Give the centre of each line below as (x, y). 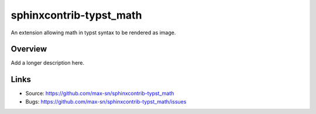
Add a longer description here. (48, 63)
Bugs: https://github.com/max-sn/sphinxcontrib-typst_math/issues (106, 101)
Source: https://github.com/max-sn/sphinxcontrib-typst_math (100, 94)
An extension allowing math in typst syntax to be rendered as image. (93, 33)
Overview (29, 49)
